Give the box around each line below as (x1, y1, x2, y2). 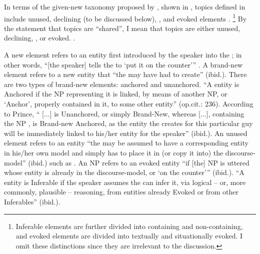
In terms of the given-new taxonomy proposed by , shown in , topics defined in (4, 1, 245, 11)
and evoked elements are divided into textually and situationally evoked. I (15, 230, 243, 241)
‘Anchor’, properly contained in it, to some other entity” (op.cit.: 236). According (4, 98, 253, 108)
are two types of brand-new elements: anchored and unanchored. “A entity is (4, 78, 239, 89)
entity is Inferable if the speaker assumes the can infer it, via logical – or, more (4, 176, 246, 187)
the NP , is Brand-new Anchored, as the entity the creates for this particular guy (4, 118, 253, 128)
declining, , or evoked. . (4, 32, 75, 43)
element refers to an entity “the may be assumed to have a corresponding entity (4, 137, 248, 148)
